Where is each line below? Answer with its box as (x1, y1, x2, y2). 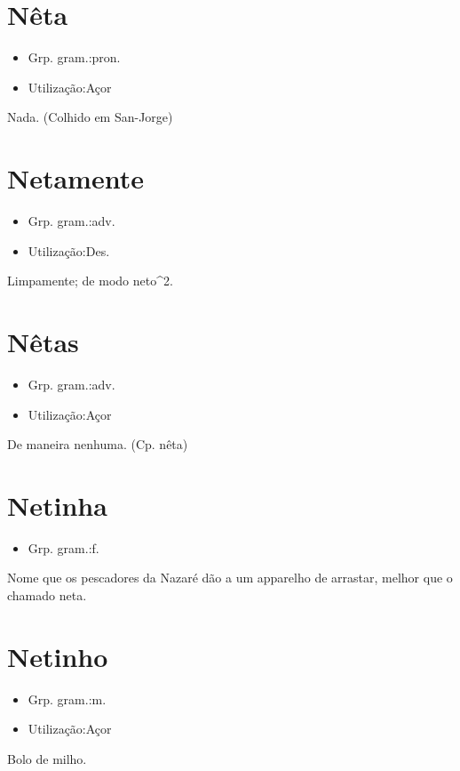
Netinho (7, 638, 108, 674)
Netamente (7, 160, 144, 197)
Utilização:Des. (28, 241, 110, 260)
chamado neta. (7, 586, 87, 605)
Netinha (7, 486, 107, 523)
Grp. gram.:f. (28, 538, 99, 557)
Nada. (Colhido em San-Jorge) (7, 108, 173, 126)
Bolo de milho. (7, 749, 87, 767)
